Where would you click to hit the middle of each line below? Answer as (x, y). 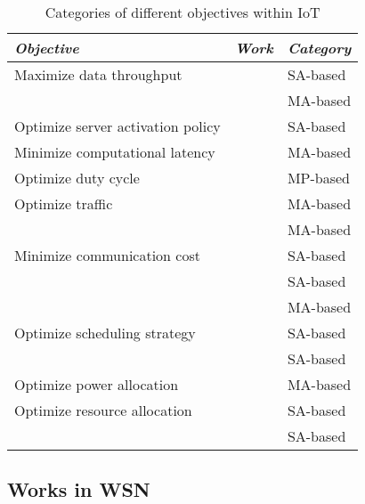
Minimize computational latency (115, 152)
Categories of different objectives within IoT (182, 12)
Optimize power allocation (97, 384)
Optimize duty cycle (77, 178)
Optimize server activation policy (118, 126)
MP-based (318, 178)
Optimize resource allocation (103, 410)
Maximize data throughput (98, 74)
